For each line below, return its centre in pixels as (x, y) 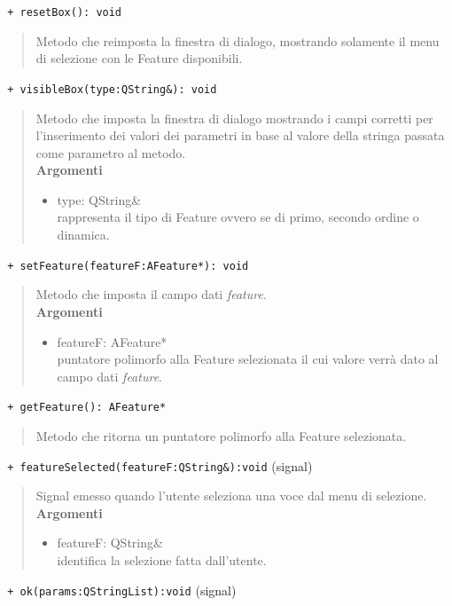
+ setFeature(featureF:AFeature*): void (128, 266)
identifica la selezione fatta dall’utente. (162, 559)
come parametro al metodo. (111, 152)
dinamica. (83, 235)
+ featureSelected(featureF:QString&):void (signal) (160, 465)
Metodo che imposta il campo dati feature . (151, 294)
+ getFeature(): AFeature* (87, 408)
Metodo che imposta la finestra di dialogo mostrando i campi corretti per (234, 118)
